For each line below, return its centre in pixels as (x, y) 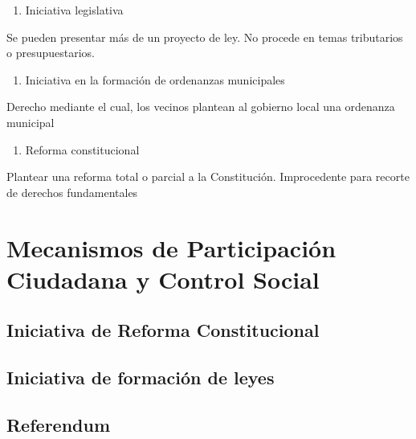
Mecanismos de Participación (171, 247)
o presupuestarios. (51, 53)
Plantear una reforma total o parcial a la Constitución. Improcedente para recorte (208, 176)
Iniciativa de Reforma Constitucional (163, 330)
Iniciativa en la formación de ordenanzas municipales (155, 79)
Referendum (59, 424)
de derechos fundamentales (72, 192)
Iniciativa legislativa (74, 10)
